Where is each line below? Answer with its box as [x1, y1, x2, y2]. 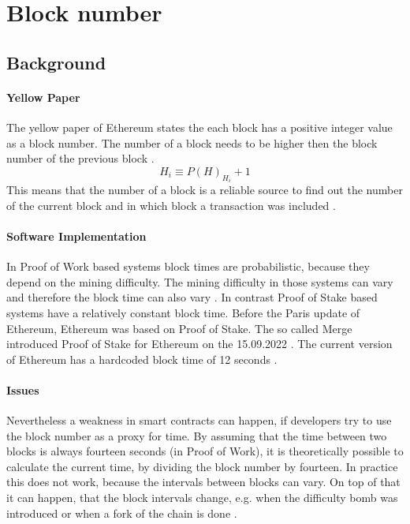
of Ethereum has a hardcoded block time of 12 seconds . [6, 350, 278, 367]
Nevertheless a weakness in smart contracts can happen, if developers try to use [6, 412, 392, 429]
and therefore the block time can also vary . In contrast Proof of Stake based [6, 289, 378, 305]
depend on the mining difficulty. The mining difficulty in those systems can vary [6, 273, 393, 290]
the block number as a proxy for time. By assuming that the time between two [6, 427, 387, 444]
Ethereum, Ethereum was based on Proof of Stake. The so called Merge [6, 320, 352, 336]
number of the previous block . [6, 150, 155, 167]
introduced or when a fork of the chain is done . [6, 504, 237, 521]
